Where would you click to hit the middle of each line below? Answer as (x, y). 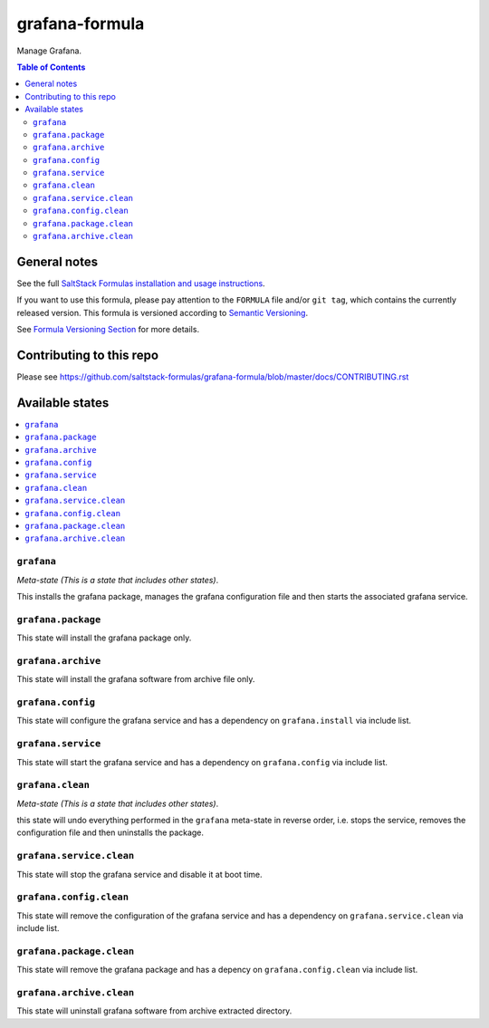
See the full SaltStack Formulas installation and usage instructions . (141, 283)
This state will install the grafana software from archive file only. (136, 679)
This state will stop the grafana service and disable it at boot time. (139, 874)
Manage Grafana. (49, 51)
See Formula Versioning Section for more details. (108, 330)
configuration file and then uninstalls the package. (110, 832)
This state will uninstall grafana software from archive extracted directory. (154, 1011)
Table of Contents (51, 67)
